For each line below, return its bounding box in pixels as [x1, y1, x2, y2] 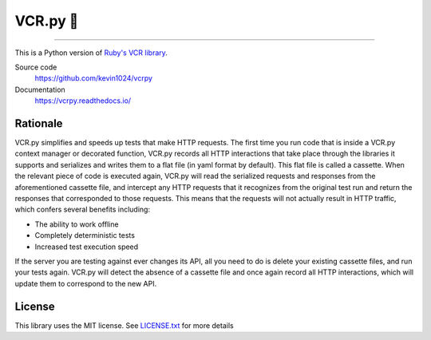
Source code [14, 62, 57, 72]
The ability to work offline [34, 219, 119, 229]
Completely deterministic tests [34, 231, 136, 240]
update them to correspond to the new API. [14, 279, 157, 288]
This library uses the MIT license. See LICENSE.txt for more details [14, 320, 235, 330]
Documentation [14, 85, 65, 94]
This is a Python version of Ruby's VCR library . [14, 48, 168, 57]
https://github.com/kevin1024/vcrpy [34, 73, 153, 83]
